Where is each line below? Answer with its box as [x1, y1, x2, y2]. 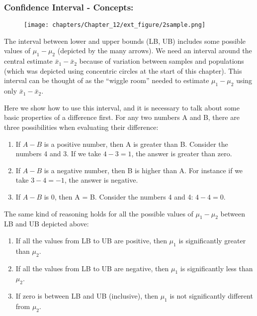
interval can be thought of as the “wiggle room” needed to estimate [4, 75, 209, 86]
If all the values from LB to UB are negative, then [15, 263, 169, 273]
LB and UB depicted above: [4, 218, 89, 229]
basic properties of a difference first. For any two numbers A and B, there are [4, 112, 240, 122]
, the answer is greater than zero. [131, 148, 232, 159]
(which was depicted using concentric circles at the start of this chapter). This [4, 65, 242, 76]
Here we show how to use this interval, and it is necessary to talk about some [4, 102, 240, 112]
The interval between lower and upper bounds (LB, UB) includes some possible [4, 35, 246, 46]
